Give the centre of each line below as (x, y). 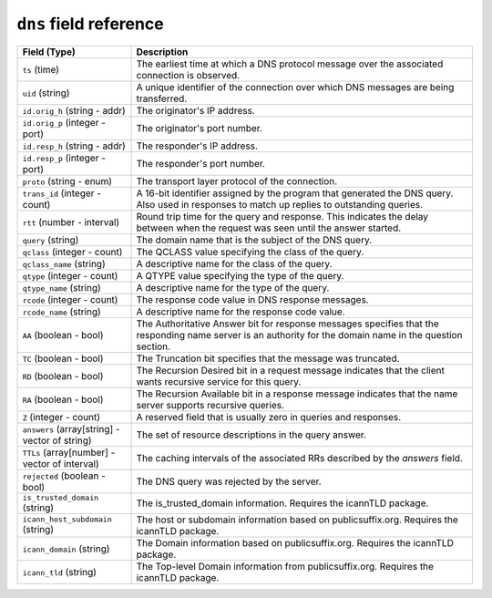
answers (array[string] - (71, 428)
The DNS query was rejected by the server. (229, 481)
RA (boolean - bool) (63, 399)
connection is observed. (188, 75)
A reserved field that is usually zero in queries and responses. (269, 417)
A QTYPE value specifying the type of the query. (240, 275)
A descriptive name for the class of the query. (234, 263)
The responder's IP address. (197, 146)
